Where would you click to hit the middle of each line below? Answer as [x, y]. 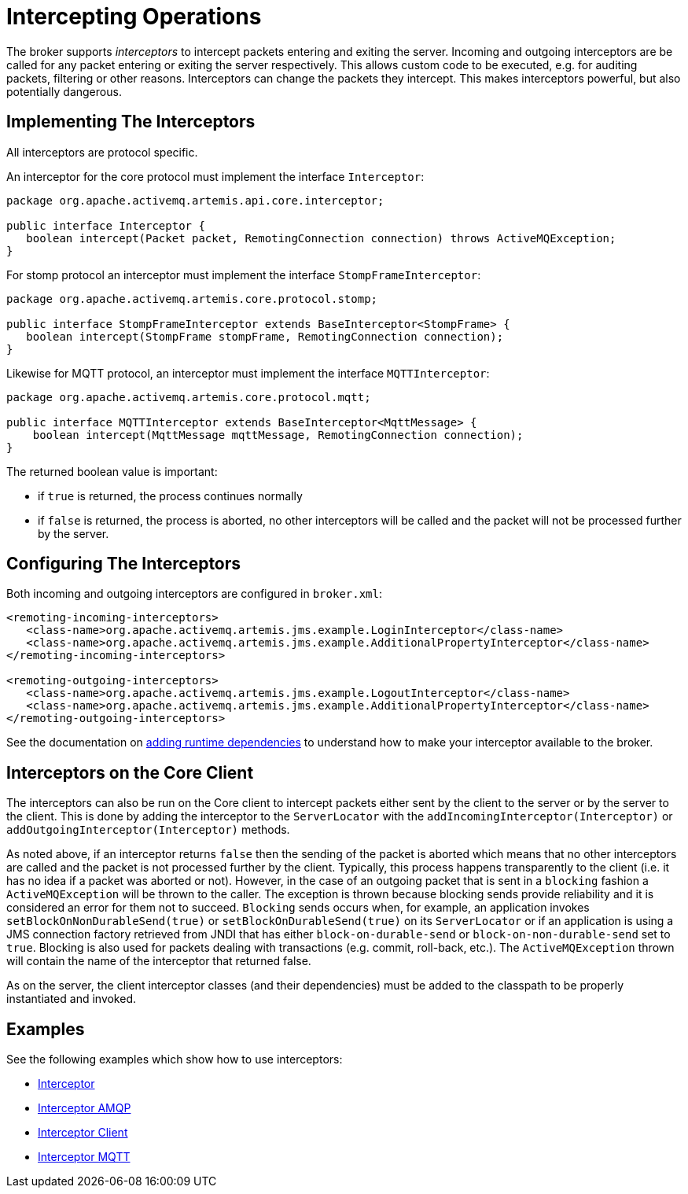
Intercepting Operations [134, 17]
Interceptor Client [83, 1133]
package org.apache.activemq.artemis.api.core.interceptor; [195, 200]
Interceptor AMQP [85, 1108]
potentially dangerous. [64, 91]
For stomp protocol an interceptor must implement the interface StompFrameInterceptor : [244, 275]
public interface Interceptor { [106, 225]
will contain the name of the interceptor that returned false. [159, 961]
